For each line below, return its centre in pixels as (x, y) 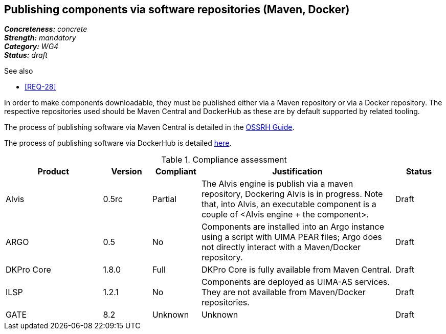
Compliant (176, 172)
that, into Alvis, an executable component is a (289, 204)
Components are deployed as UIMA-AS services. (295, 282)
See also (19, 71)
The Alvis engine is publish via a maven (277, 184)
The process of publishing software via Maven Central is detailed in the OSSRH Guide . (149, 127)
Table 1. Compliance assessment (224, 160)
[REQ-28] (40, 87)
